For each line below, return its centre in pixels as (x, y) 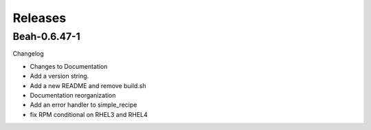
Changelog (28, 54)
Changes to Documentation (69, 66)
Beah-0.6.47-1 (46, 36)
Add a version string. (59, 76)
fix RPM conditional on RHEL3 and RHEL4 (89, 114)
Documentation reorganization (73, 95)
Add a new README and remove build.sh (88, 85)
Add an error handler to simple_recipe (83, 105)
